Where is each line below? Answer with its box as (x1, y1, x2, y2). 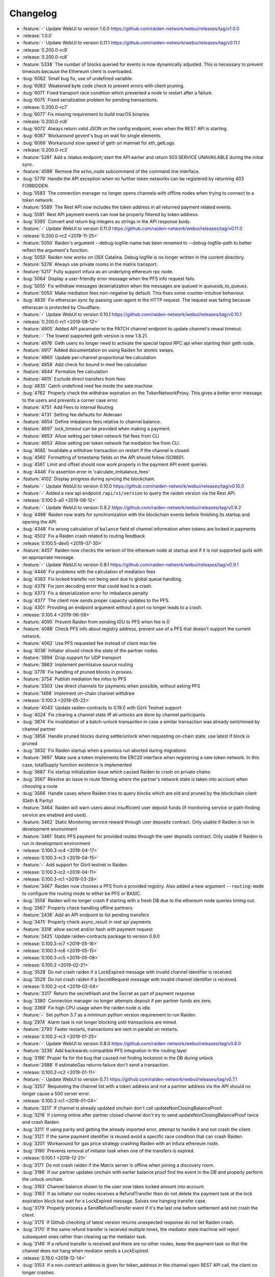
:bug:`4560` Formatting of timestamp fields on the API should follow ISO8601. (22, 454, 185, 460)
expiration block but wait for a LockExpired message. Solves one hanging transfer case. (22, 1198, 207, 1204)
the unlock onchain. (22, 1176, 64, 1183)
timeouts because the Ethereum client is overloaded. (22, 68, 133, 74)
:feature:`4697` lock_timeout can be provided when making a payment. (22, 425, 171, 432)
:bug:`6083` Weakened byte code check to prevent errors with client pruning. (22, 82, 185, 89)
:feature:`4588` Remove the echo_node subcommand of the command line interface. (22, 169, 200, 175)
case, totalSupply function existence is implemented (22, 762, 132, 768)
